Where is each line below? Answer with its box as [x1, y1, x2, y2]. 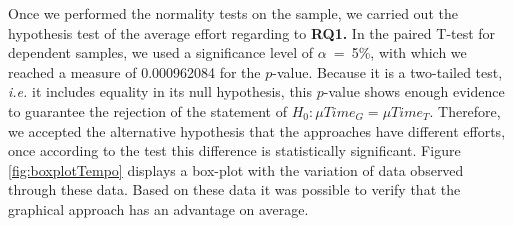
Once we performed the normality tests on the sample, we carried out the [8, 3, 458, 23]
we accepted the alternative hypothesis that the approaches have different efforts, [8, 120, 506, 141]
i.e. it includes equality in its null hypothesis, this [8, 81, 313, 102]
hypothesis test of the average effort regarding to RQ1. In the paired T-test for [8, 22, 496, 43]
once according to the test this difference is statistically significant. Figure [8, 140, 461, 161]
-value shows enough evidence [323, 81, 505, 102]
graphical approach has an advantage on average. [8, 198, 309, 219]
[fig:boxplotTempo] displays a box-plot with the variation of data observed [8, 159, 464, 180]
